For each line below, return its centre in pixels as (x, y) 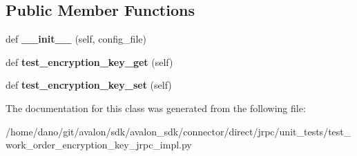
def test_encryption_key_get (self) (89, 62)
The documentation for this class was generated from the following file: (156, 108)
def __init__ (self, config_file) (76, 39)
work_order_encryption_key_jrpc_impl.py (99, 145)
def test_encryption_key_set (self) (89, 85)
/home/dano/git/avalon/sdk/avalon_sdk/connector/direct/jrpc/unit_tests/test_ (178, 131)
